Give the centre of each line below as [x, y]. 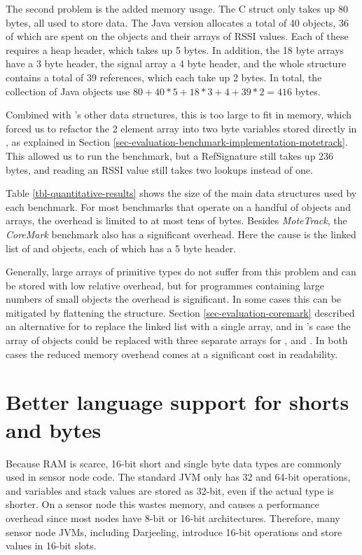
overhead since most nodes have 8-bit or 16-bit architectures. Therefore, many [173, 518]
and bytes [54, 429]
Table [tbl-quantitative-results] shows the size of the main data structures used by [181, 193]
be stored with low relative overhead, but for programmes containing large [165, 285]
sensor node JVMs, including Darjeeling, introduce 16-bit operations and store [174, 532]
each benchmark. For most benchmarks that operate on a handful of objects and [178, 206]
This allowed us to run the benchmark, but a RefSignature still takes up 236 [170, 155]
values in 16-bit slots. [51, 546]
